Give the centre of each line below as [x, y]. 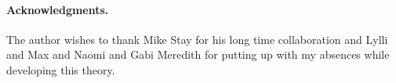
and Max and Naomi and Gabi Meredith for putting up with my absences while [198, 54]
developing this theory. [61, 69]
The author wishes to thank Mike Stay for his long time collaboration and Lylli [197, 39]
